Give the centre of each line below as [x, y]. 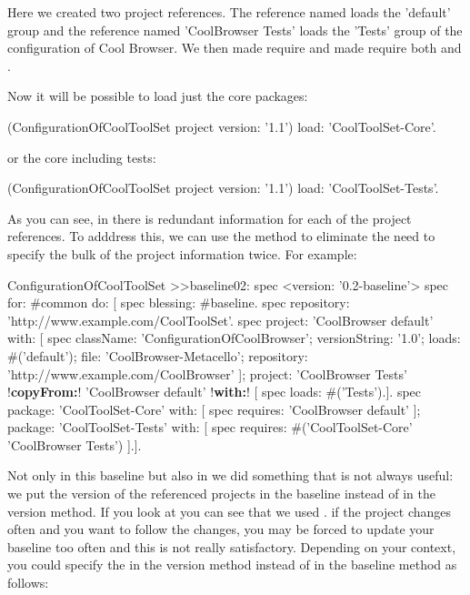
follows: [28, 583]
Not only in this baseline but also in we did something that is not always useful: [230, 475]
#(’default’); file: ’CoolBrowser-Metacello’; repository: [158, 355]
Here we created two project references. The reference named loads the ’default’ [229, 12]
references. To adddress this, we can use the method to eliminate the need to [221, 236]
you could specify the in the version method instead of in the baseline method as [232, 565]
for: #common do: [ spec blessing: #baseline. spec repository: [179, 303]
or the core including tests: [82, 157]
